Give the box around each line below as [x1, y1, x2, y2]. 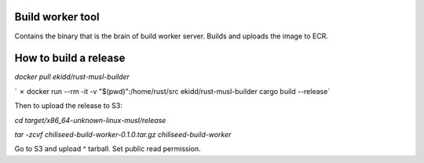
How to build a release [14, 52, 126, 65]
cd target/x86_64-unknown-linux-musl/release [14, 115, 166, 125]
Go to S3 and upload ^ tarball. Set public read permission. [14, 144, 202, 154]
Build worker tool [14, 10, 100, 24]
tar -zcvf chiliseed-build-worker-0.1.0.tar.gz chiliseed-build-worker [14, 129, 232, 139]
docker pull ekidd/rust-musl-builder [14, 72, 130, 81]
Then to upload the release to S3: [14, 101, 123, 110]
